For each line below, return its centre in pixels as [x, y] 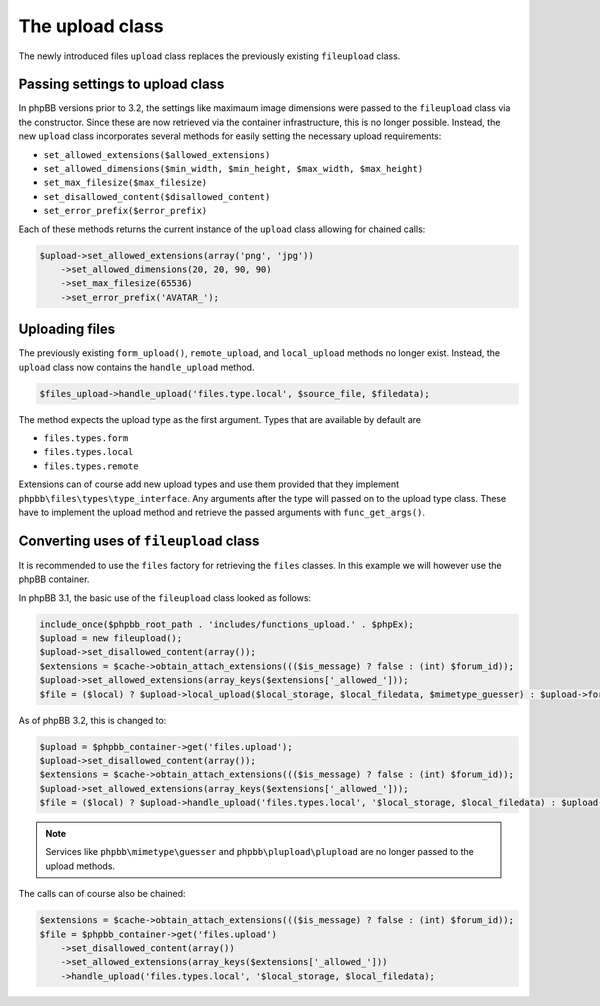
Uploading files [67, 329]
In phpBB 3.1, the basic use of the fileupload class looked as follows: [165, 597]
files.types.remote [91, 466]
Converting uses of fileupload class [139, 540]
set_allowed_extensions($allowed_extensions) [157, 154]
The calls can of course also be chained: [102, 894]
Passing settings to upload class [121, 84]
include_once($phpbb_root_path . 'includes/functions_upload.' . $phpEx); [227, 624]
